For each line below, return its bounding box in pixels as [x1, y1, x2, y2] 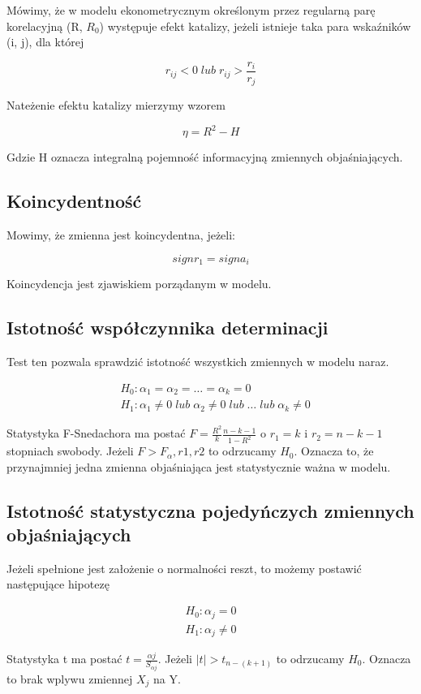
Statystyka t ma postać [6, 650, 122, 667]
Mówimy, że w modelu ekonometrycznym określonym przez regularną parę [6, 2, 376, 18]
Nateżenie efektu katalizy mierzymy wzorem [6, 97, 226, 114]
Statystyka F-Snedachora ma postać [6, 425, 186, 442]
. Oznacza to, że [294, 442, 374, 459]
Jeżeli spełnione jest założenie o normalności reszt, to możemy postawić [6, 559, 362, 576]
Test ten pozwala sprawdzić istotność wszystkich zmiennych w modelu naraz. [6, 353, 389, 370]
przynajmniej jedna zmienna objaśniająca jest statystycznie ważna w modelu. [6, 458, 391, 475]
